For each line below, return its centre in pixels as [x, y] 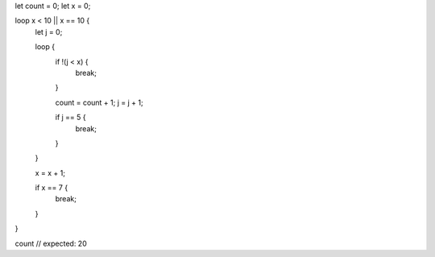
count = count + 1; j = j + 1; [99, 102]
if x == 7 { [52, 188]
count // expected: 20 [51, 243]
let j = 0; [49, 31]
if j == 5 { [70, 118]
